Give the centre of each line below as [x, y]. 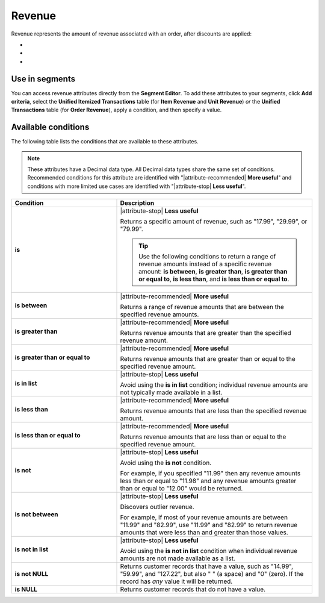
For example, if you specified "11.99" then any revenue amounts [210, 473]
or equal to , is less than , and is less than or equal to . [214, 279]
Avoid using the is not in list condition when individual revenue [209, 551]
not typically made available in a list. [171, 393]
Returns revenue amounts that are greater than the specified [206, 333]
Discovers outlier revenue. [157, 507]
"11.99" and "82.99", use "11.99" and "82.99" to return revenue [209, 525]
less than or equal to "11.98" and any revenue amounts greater [208, 481]
